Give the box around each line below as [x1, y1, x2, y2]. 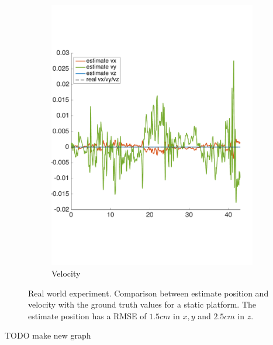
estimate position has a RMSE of [28, 309, 147, 322]
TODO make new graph [5, 329, 91, 341]
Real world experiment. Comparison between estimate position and [28, 287, 269, 299]
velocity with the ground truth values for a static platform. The [28, 298, 256, 310]
